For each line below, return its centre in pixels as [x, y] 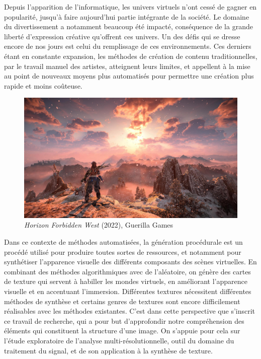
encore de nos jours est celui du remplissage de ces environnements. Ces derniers [128, 46]
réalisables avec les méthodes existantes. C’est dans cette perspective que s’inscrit [130, 311]
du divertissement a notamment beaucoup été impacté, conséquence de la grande [128, 26]
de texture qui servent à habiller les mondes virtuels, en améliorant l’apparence [126, 281]
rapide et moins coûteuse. [43, 85]
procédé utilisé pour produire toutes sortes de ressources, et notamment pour [123, 252]
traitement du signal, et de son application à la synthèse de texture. [108, 350]
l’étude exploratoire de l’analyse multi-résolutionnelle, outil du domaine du [119, 340]
